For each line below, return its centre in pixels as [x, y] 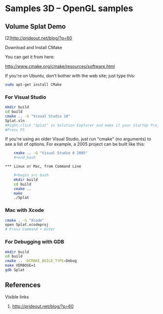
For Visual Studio [26, 97]
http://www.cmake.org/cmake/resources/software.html [60, 66]
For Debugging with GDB [35, 242]
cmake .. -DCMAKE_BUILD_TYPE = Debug [41, 261]
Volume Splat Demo [35, 26]
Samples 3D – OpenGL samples [69, 9]
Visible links [17, 297]
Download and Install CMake [33, 47]
